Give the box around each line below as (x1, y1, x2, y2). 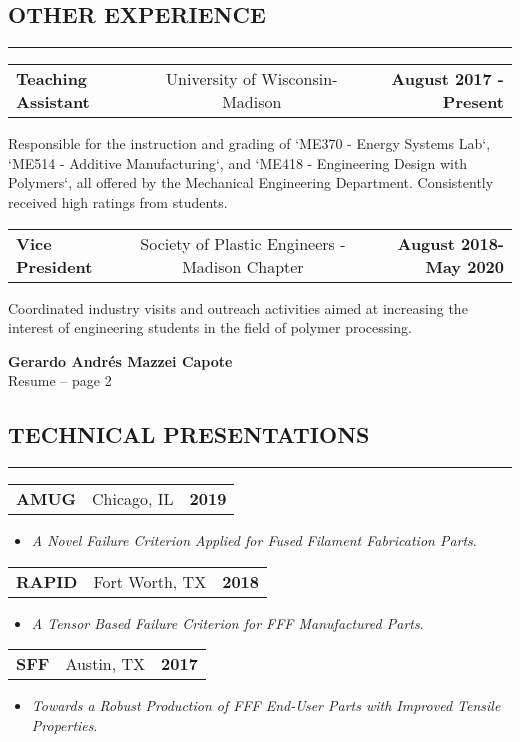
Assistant (16, 90, 90, 114)
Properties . (31, 714, 98, 735)
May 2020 (425, 254, 504, 278)
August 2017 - (391, 67, 504, 91)
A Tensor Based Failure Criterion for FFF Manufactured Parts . (31, 612, 424, 633)
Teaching (16, 67, 88, 91)
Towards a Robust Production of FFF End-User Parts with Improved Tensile (31, 695, 501, 716)
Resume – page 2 (8, 370, 112, 391)
